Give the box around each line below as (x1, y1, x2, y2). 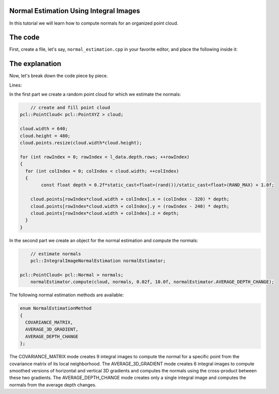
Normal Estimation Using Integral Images (9, 7, 140, 15)
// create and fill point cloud (30, 105, 111, 111)
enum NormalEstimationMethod (20, 305, 92, 311)
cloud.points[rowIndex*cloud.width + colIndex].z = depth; (30, 210, 179, 216)
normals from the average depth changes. (9, 381, 97, 387)
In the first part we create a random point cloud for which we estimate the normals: (9, 91, 181, 98)
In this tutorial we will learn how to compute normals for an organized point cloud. (9, 20, 178, 26)
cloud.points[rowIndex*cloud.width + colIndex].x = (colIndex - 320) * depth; (30, 196, 230, 202)
